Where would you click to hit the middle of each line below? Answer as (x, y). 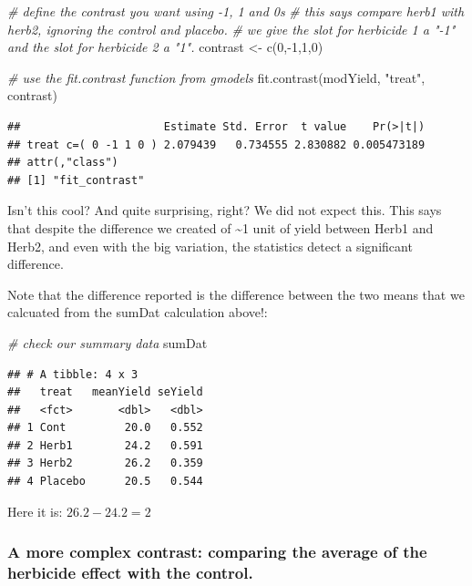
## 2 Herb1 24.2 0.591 (105, 445)
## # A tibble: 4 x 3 (73, 374)
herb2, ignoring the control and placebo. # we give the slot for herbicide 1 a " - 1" (231, 29)
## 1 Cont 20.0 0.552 (105, 428)
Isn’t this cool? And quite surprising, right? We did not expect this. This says (225, 210)
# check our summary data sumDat (108, 342)
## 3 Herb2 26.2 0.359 (105, 463)
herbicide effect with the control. (130, 573)
